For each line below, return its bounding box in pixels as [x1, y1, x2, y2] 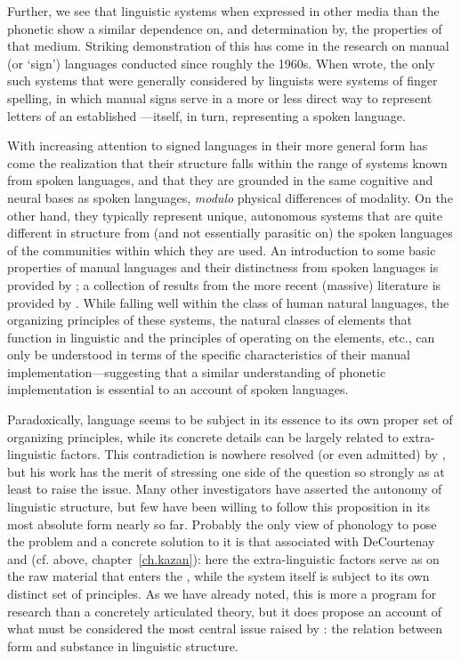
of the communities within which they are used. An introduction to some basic [7, 240, 436, 259]
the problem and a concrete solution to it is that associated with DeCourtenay [7, 532, 435, 551]
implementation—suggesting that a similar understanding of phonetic [7, 362, 386, 381]
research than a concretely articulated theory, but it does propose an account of [7, 601, 442, 620]
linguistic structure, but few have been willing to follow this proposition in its [7, 497, 430, 516]
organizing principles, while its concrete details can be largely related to [7, 427, 399, 446]
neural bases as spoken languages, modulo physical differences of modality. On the [7, 188, 453, 206]
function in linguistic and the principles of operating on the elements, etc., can [7, 327, 435, 346]
